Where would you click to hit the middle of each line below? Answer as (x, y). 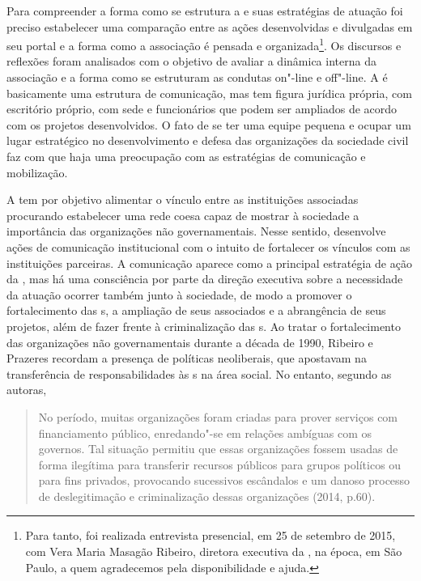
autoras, (27, 390)
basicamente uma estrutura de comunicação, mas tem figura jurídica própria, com (209, 93)
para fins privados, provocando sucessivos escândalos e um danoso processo (224, 480)
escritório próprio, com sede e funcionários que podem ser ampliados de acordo (202, 109)
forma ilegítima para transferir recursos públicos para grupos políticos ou (220, 464)
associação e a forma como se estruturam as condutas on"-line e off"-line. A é (197, 77)
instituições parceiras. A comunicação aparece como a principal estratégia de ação (209, 263)
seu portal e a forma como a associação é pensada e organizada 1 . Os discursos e (204, 44)
